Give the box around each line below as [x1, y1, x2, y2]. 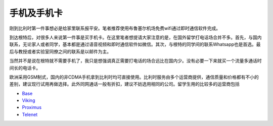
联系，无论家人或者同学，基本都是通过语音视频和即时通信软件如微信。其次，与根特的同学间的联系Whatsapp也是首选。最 [9, 41, 261, 47]
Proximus [22, 104, 42, 110]
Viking [22, 97, 35, 103]
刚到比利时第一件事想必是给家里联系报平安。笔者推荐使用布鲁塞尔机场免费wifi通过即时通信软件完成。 [9, 25, 221, 31]
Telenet [22, 111, 38, 117]
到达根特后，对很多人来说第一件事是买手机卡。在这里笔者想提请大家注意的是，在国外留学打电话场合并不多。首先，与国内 [9, 34, 262, 40]
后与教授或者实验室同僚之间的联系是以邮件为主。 [9, 48, 111, 54]
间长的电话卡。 [9, 65, 40, 71]
